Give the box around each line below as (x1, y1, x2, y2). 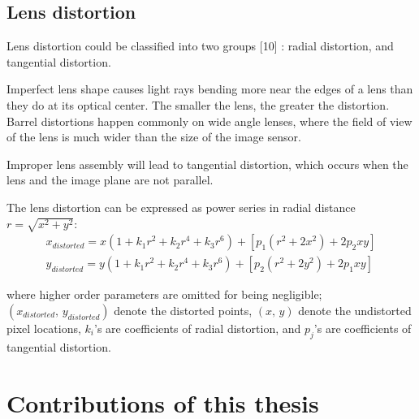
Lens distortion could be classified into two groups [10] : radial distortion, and (6, 37, 394, 54)
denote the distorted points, (114, 301, 253, 318)
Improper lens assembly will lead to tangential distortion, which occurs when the (6, 155, 408, 172)
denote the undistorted (298, 301, 412, 318)
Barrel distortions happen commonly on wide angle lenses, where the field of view (6, 112, 413, 129)
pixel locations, (6, 319, 81, 336)
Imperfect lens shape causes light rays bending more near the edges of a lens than (6, 80, 413, 97)
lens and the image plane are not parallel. (6, 171, 214, 188)
